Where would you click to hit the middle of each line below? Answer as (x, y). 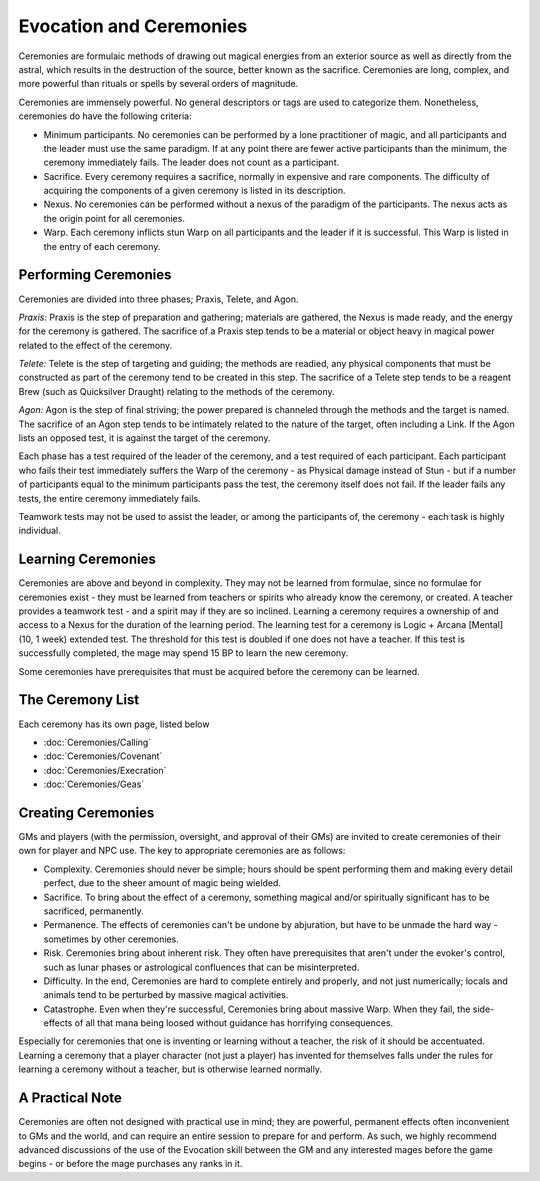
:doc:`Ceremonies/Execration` (105, 770)
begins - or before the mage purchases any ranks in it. (130, 1164)
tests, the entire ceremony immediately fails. (109, 498)
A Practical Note (70, 1098)
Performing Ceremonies (95, 275)
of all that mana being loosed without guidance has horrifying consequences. (234, 1023)
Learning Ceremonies (87, 559)
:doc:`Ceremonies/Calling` (97, 742)
